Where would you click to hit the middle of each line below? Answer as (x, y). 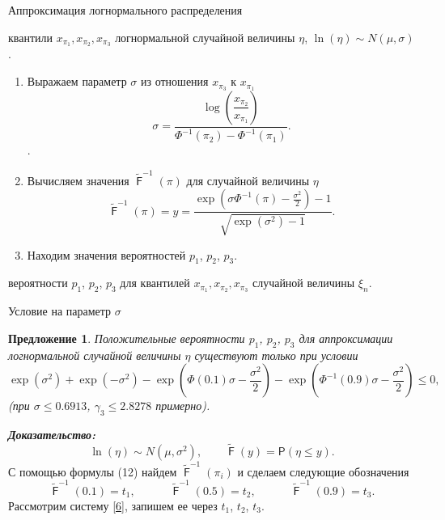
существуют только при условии (276, 355)
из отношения (174, 81)
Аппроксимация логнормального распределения (125, 10)
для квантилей (155, 283)
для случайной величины (248, 180)
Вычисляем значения (78, 180)
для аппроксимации (346, 338)
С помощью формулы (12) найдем (93, 471)
